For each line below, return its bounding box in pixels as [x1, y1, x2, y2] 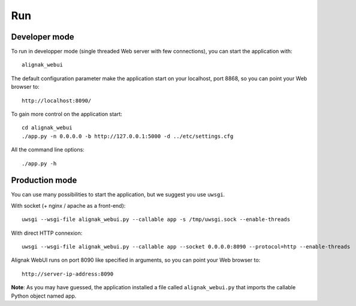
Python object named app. [11, 292, 77, 299]
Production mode [11, 175, 77, 186]
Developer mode [11, 32, 74, 42]
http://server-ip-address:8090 [22, 270, 114, 277]
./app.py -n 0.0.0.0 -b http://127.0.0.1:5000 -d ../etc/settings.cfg [22, 132, 234, 140]
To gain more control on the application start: [11, 111, 123, 118]
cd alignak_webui [22, 125, 73, 131]
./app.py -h [22, 160, 57, 167]
